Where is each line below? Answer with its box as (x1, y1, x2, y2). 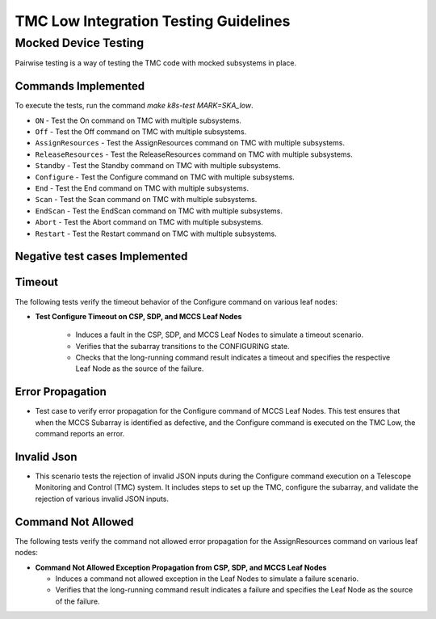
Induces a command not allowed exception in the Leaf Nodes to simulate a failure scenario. (55, 574, 359, 583)
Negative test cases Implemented (15, 250, 188, 263)
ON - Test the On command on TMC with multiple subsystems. (35, 116, 242, 125)
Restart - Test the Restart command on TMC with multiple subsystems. (35, 229, 278, 238)
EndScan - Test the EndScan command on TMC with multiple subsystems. (35, 206, 283, 216)
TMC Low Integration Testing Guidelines (15, 12, 291, 30)
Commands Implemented (15, 79, 145, 93)
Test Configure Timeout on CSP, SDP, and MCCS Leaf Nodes (35, 311, 242, 321)
